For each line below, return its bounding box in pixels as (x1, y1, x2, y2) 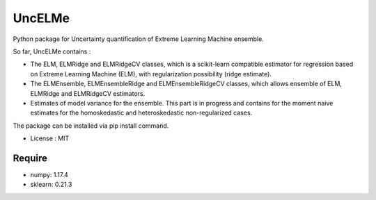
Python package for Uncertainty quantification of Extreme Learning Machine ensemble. (13, 35, 264, 43)
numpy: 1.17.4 (30, 170, 69, 178)
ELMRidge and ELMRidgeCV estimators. (30, 89, 146, 97)
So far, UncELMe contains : (13, 47, 91, 56)
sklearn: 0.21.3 (30, 181, 72, 189)
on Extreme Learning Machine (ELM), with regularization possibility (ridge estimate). (30, 69, 272, 78)
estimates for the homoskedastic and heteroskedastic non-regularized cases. (30, 108, 253, 117)
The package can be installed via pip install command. (13, 122, 169, 130)
